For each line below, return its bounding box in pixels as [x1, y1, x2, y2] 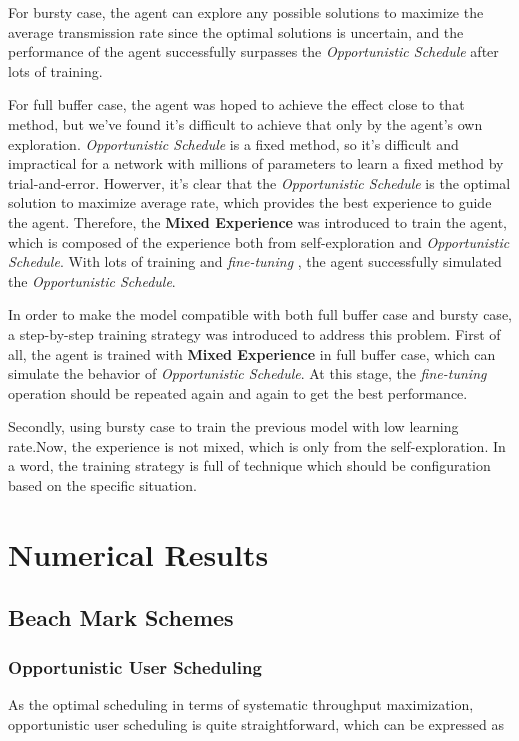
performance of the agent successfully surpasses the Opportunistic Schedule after [8, 41, 499, 62]
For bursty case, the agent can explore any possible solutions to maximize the [8, 2, 484, 22]
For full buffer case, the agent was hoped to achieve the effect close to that [8, 94, 465, 115]
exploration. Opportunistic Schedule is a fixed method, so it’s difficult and [8, 133, 459, 154]
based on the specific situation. [8, 475, 197, 496]
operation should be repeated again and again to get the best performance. [8, 382, 468, 403]
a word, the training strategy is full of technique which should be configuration [8, 455, 491, 476]
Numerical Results [8, 533, 269, 574]
